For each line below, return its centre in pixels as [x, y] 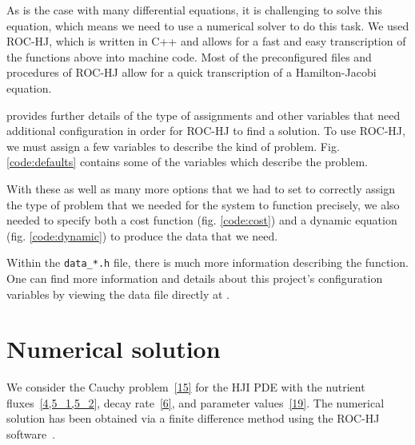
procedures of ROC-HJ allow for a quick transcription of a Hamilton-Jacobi [192, 72]
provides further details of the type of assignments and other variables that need [204, 115]
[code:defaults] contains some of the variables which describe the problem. [188, 162]
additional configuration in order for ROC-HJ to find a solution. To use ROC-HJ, [206, 131]
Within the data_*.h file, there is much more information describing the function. [207, 262]
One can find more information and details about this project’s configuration [195, 278]
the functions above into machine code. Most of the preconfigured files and [189, 56]
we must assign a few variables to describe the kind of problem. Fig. [173, 146]
